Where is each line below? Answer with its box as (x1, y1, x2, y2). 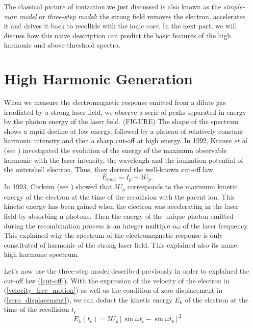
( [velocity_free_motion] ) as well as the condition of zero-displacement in (4, 285, 223, 295)
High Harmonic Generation (4, 69, 193, 89)
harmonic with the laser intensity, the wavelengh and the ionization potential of (4, 154, 243, 165)
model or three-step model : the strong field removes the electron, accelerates (19, 11, 246, 21)
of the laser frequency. (183, 220, 249, 230)
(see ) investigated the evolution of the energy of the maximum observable (4, 145, 227, 155)
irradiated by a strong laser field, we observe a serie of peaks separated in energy (4, 106, 247, 117)
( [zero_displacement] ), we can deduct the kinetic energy (4, 294, 173, 304)
